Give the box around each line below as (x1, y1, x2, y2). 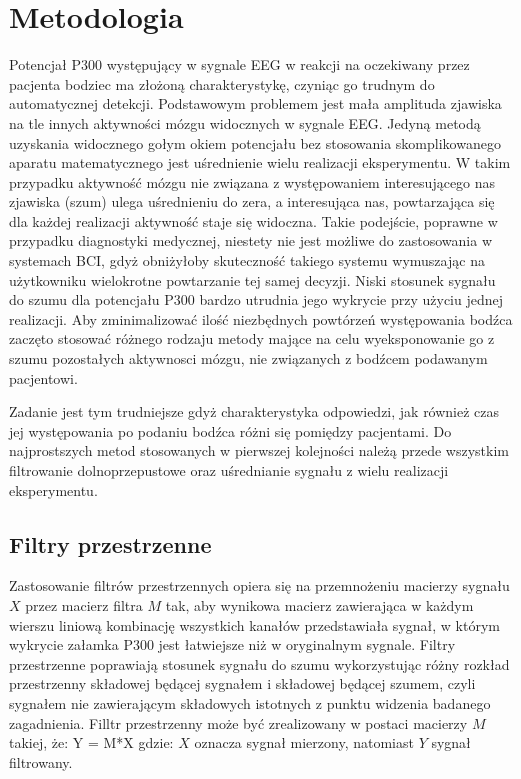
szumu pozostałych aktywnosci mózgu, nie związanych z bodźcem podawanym (9, 348, 488, 369)
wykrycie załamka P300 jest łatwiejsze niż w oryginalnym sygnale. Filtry (9, 634, 456, 655)
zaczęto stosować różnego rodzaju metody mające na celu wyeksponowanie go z (9, 328, 495, 349)
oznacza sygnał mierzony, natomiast (194, 732, 414, 753)
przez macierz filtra (25, 594, 143, 615)
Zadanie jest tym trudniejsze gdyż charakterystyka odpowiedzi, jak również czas (9, 401, 500, 422)
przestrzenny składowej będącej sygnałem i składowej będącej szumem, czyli (9, 673, 476, 694)
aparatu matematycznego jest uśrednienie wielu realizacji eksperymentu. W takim (9, 152, 511, 173)
